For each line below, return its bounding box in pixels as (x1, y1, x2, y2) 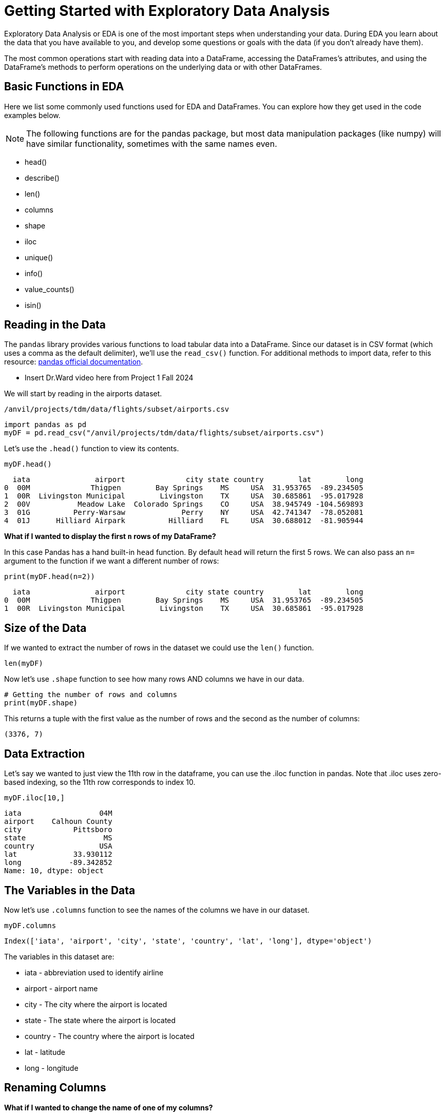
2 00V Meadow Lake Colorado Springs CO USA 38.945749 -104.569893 (4, 500, 363, 509)
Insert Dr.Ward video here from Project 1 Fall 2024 (25, 373, 194, 382)
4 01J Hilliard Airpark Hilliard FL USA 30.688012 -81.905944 (4, 516, 363, 525)
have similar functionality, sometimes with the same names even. (26, 138, 277, 149)
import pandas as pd (4, 420, 87, 429)
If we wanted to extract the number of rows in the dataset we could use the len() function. (4, 643, 314, 652)
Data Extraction (4, 747, 85, 760)
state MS (4, 834, 112, 842)
